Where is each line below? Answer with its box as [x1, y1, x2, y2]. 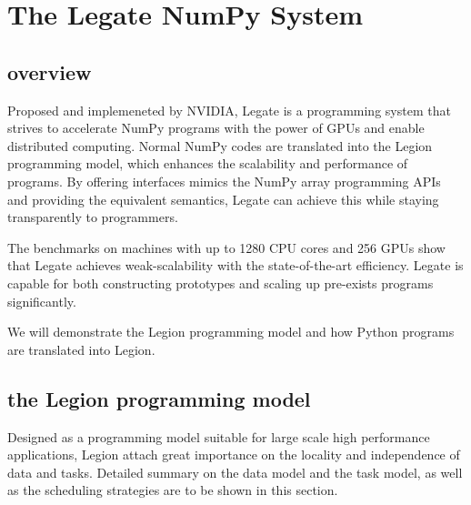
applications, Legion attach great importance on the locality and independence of [7, 445, 460, 464]
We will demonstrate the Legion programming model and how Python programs [7, 322, 455, 341]
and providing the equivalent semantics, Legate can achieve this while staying [7, 189, 439, 208]
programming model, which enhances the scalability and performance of [7, 154, 408, 173]
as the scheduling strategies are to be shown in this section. [7, 480, 338, 500]
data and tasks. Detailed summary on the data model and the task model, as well [7, 462, 463, 481]
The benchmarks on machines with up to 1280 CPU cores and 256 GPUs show [7, 237, 446, 257]
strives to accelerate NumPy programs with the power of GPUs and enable [7, 118, 425, 137]
